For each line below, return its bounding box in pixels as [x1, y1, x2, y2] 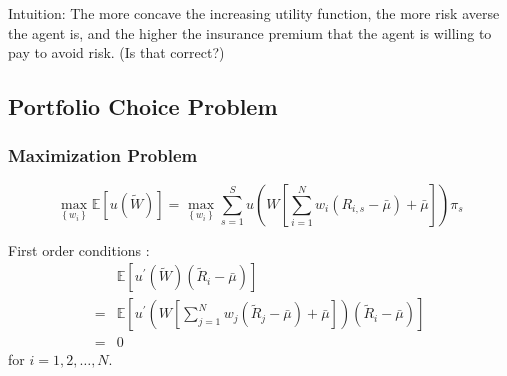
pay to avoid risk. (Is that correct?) [8, 42, 225, 63]
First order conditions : [8, 239, 150, 260]
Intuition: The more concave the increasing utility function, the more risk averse [8, 3, 500, 23]
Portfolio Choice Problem [8, 91, 278, 122]
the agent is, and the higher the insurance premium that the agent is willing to [8, 22, 492, 43]
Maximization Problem [8, 143, 198, 168]
